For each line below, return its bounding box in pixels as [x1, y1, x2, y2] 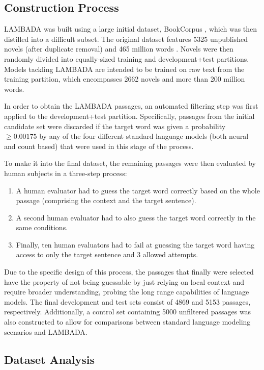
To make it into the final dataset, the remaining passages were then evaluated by [4, 158, 256, 168]
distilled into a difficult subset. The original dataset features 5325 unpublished [4, 33, 248, 44]
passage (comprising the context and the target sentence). [16, 195, 196, 206]
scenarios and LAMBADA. [4, 326, 87, 337]
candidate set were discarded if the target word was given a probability [4, 120, 226, 131]
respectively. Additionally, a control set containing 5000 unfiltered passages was [4, 306, 251, 317]
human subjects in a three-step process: [4, 167, 127, 178]
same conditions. [16, 222, 68, 233]
